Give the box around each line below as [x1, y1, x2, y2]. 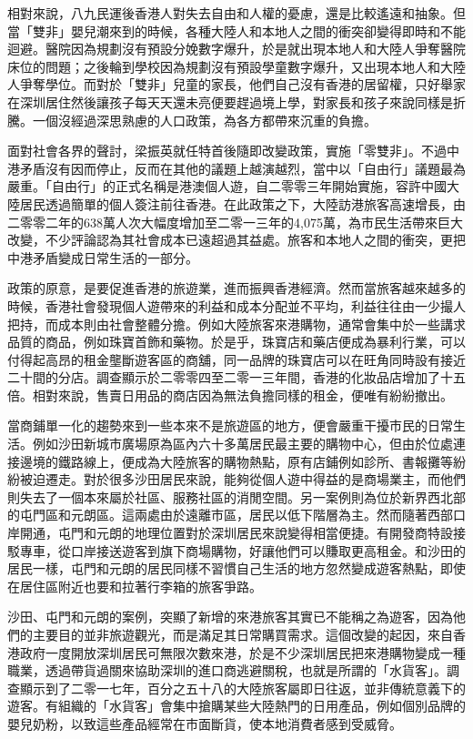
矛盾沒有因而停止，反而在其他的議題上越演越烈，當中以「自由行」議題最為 [19, 158, 466, 177]
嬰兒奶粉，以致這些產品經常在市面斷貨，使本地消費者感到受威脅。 [7, 714, 402, 733]
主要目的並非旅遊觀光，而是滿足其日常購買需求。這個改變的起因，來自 [32, 625, 453, 643]
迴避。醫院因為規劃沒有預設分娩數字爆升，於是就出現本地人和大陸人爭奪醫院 [7, 39, 466, 58]
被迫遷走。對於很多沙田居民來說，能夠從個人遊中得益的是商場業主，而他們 [19, 470, 466, 489]
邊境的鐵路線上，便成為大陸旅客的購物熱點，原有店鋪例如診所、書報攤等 [19, 451, 453, 471]
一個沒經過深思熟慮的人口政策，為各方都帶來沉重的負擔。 [32, 110, 377, 129]
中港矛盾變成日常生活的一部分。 [7, 248, 198, 267]
